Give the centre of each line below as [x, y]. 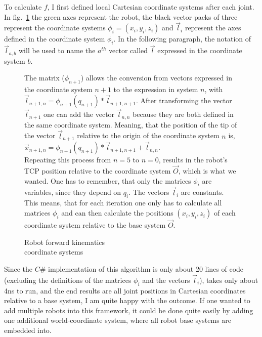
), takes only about [229, 280]
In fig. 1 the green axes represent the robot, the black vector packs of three [121, 16]
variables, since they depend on [73, 192]
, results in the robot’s [193, 160]
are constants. [202, 192]
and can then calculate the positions [117, 213]
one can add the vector [79, 114]
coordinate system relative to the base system [95, 225]
